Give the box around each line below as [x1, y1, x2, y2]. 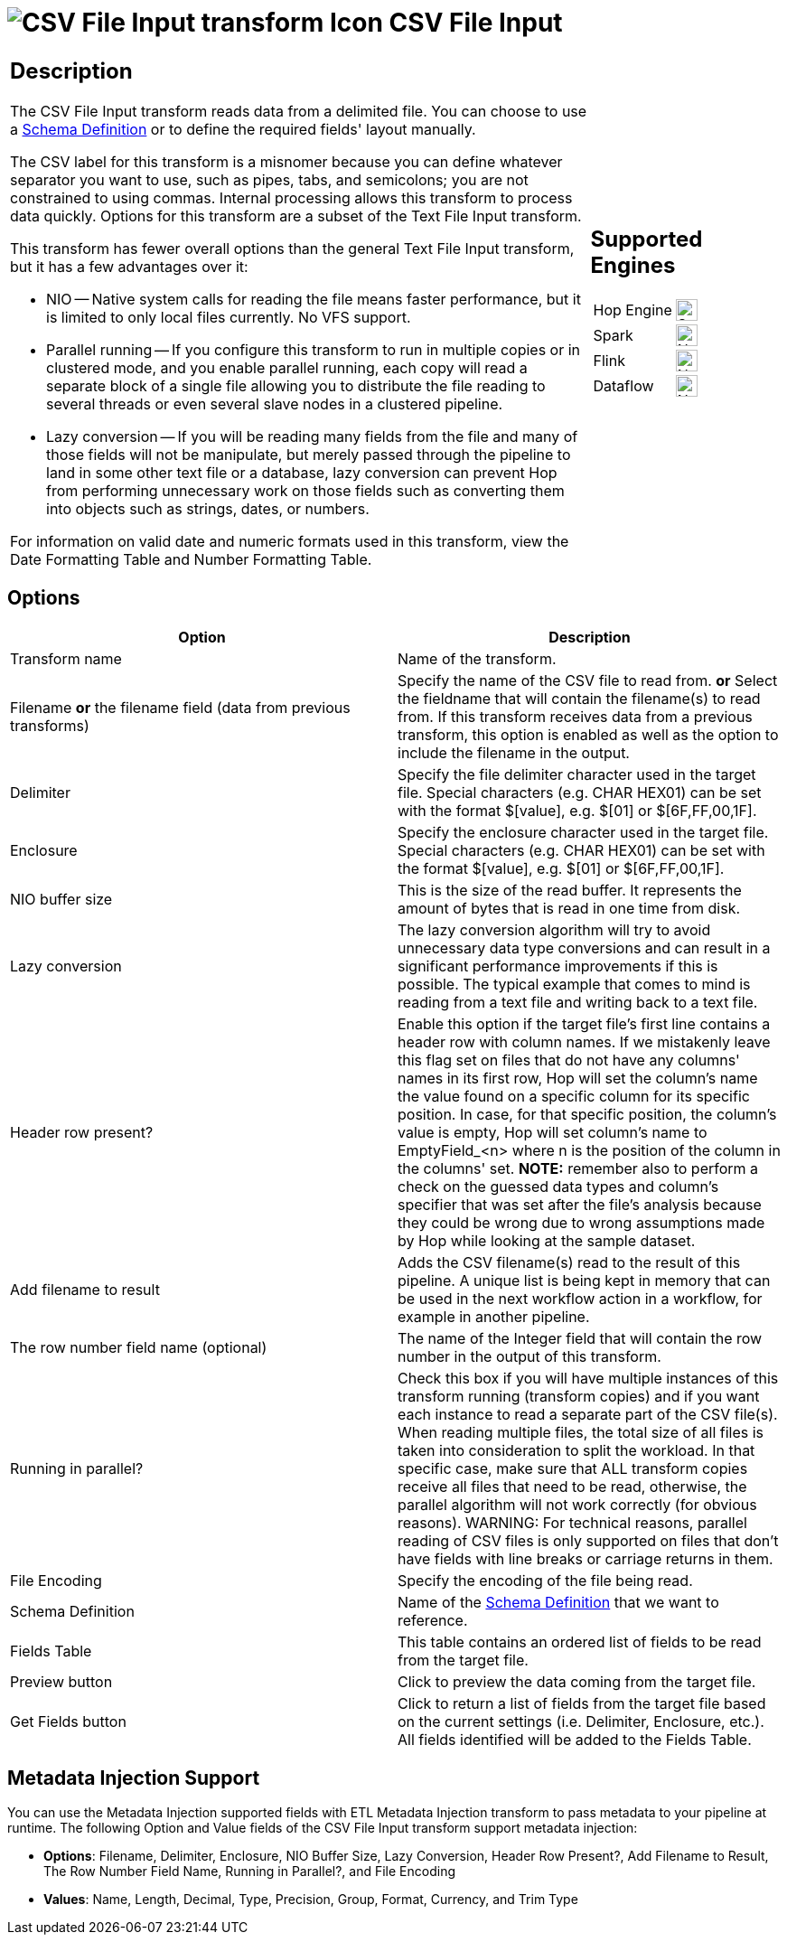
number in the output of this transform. [398, 1346, 661, 1365]
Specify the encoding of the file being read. [398, 1571, 693, 1590]
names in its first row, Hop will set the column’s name [398, 1068, 758, 1087]
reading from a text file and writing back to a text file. [398, 992, 758, 1011]
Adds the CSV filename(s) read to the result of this [398, 1252, 741, 1271]
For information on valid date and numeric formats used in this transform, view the [10, 531, 569, 550]
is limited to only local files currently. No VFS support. [46, 307, 411, 326]
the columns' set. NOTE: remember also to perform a [398, 1159, 759, 1177]
